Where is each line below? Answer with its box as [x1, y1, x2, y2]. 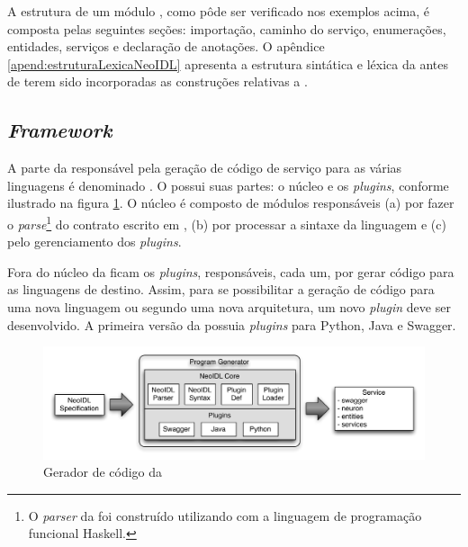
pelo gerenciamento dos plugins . [7, 232, 182, 251]
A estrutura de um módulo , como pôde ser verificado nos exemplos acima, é [7, 2, 430, 20]
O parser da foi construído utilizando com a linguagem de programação [28, 506, 422, 525]
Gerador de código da [43, 462, 163, 481]
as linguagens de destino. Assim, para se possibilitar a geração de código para [7, 280, 435, 299]
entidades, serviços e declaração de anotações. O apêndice [7, 37, 325, 56]
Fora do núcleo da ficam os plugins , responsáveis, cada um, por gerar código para [7, 262, 454, 281]
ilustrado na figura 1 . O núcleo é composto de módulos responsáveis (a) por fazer [7, 193, 454, 212]
